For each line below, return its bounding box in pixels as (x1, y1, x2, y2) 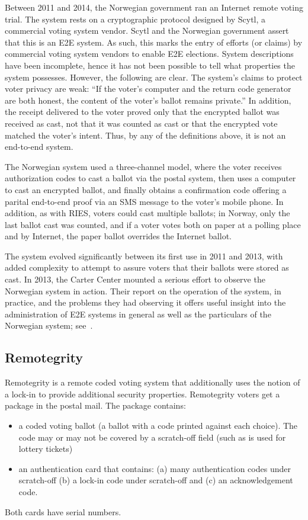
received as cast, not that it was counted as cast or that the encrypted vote (5, 117, 278, 129)
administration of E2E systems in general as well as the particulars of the (5, 307, 271, 320)
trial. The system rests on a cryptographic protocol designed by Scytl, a (5, 12, 266, 25)
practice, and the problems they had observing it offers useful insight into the (5, 296, 286, 309)
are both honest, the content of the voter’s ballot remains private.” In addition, (5, 94, 291, 106)
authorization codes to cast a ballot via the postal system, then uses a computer (5, 172, 296, 184)
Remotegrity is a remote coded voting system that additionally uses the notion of (5, 376, 300, 389)
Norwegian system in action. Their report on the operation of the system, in (5, 284, 281, 297)
